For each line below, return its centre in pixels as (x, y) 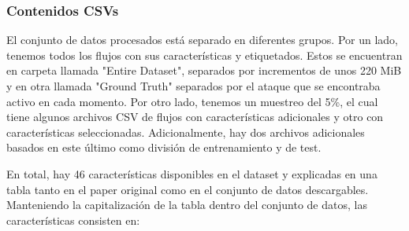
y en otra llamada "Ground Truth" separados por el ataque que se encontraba (193, 86)
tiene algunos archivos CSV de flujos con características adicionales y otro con (195, 117)
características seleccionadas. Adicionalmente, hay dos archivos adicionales (186, 132)
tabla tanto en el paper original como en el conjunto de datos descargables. (188, 189)
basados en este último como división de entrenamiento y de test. (164, 147)
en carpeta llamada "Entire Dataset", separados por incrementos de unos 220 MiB (204, 70)
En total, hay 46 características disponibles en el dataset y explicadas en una (192, 173)
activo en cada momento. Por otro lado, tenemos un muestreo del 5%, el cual (192, 101)
